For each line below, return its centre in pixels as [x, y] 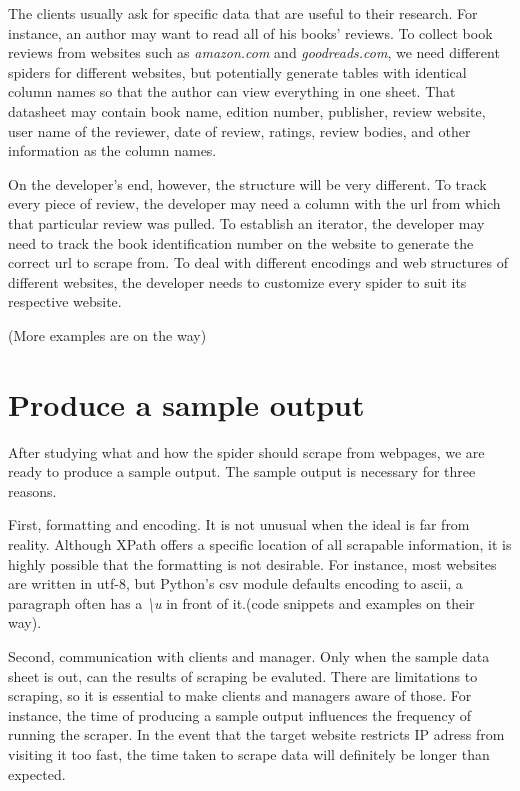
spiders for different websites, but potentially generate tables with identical [237, 71]
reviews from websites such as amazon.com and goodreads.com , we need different [254, 52]
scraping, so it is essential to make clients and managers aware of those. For [240, 695]
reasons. [32, 490]
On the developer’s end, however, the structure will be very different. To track [247, 183]
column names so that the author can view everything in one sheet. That [232, 91]
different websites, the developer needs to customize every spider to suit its [237, 281]
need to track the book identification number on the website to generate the [241, 242]
